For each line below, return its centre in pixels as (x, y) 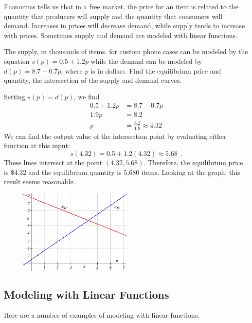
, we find (87, 96)
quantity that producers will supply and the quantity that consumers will (113, 16)
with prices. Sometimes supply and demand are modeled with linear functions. (121, 35)
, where (72, 70)
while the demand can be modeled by (146, 61)
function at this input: (37, 145)
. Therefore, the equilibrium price (193, 162)
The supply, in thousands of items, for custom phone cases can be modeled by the (126, 51)
